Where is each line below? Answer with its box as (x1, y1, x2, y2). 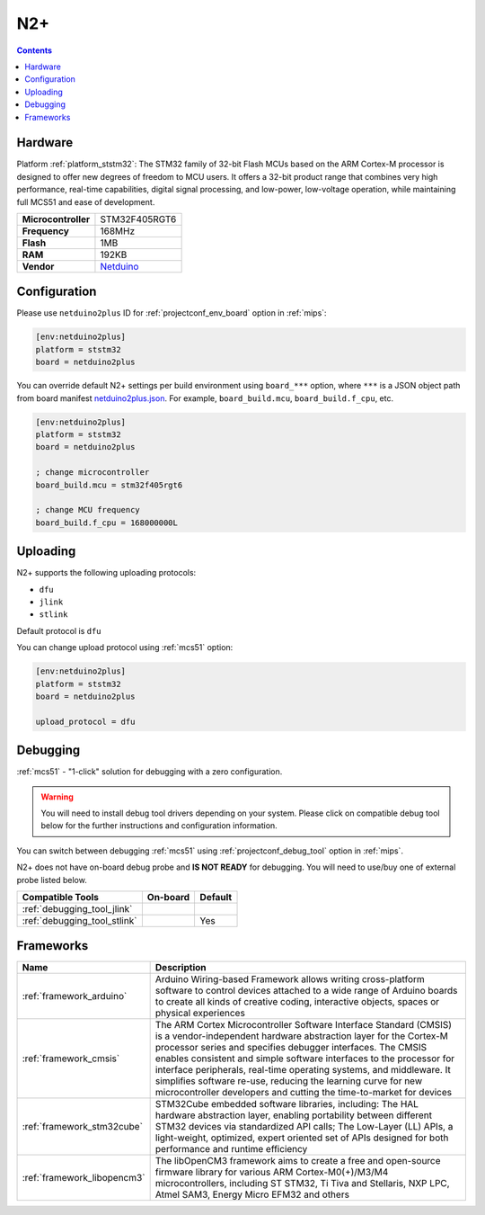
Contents (16, 45, 53, 56)
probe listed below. (16, 874, 87, 885)
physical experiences (154, 1007, 246, 1020)
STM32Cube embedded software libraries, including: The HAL (154, 1098, 419, 1111)
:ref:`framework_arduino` (22, 990, 128, 1003)
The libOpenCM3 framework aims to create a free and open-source (154, 1155, 441, 1167)
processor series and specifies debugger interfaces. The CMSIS (154, 1041, 428, 1054)
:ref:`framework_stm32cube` (22, 1121, 144, 1133)
